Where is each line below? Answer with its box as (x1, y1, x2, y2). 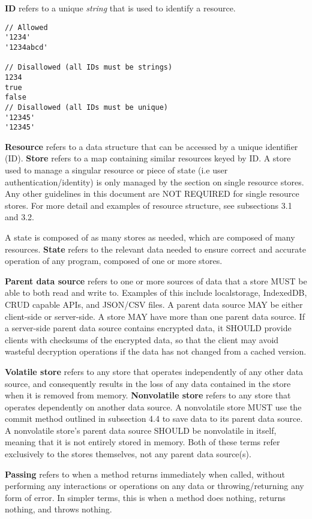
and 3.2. (5, 211, 35, 223)
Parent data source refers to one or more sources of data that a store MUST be (5, 274, 307, 287)
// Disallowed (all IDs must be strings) (5, 63, 173, 72)
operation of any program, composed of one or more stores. (5, 254, 223, 267)
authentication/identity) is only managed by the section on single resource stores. (5, 175, 304, 188)
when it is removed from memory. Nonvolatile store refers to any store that (5, 389, 291, 401)
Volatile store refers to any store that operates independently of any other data (5, 365, 304, 377)
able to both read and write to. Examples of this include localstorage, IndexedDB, (5, 286, 307, 299)
